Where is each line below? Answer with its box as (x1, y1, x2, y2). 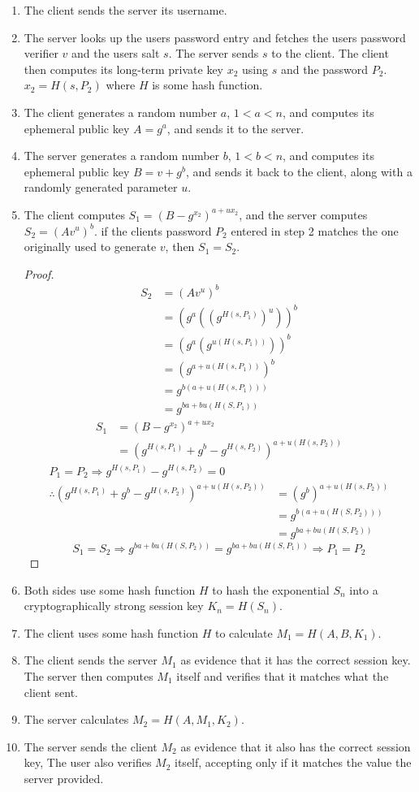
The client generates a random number (24, 103, 218, 120)
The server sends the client (24, 738, 158, 755)
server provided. (24, 770, 104, 786)
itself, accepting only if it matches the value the (175, 754, 412, 771)
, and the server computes (239, 206, 368, 223)
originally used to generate (24, 238, 157, 255)
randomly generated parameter (24, 179, 178, 196)
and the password (280, 60, 369, 77)
